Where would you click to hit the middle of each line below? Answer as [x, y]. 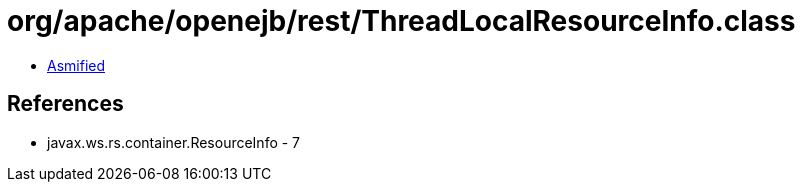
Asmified [76, 65]
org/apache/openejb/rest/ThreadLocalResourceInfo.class [401, 21]
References [65, 104]
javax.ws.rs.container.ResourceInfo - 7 [174, 142]
